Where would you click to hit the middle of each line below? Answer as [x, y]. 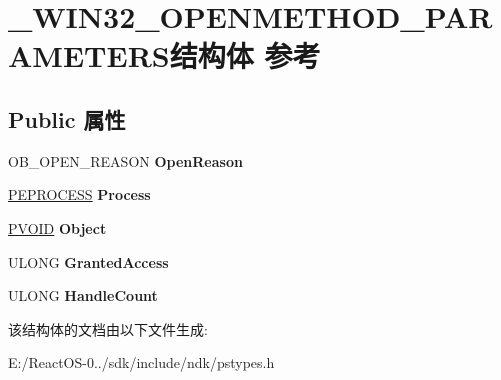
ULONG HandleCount [83, 295]
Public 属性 [67, 118]
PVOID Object [57, 227]
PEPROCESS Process [79, 194]
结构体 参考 [245, 55]
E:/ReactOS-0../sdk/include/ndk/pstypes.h [141, 362]
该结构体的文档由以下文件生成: [108, 328]
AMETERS [89, 55]
